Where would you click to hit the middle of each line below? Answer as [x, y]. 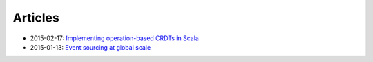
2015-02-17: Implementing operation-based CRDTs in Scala [115, 38]
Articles [36, 18]
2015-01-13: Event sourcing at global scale [90, 47]
